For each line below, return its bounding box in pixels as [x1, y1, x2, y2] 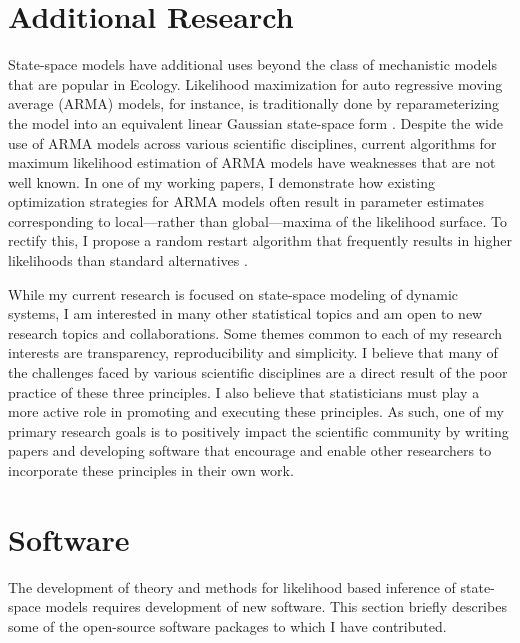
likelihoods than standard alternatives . [8, 250, 248, 271]
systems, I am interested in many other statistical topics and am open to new [8, 303, 483, 324]
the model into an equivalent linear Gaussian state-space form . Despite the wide [8, 112, 504, 133]
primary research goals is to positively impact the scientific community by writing [8, 420, 509, 441]
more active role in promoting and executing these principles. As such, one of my [8, 401, 504, 422]
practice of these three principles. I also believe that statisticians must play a [8, 381, 480, 402]
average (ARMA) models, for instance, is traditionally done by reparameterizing [8, 93, 500, 114]
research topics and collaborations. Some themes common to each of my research [8, 322, 503, 343]
